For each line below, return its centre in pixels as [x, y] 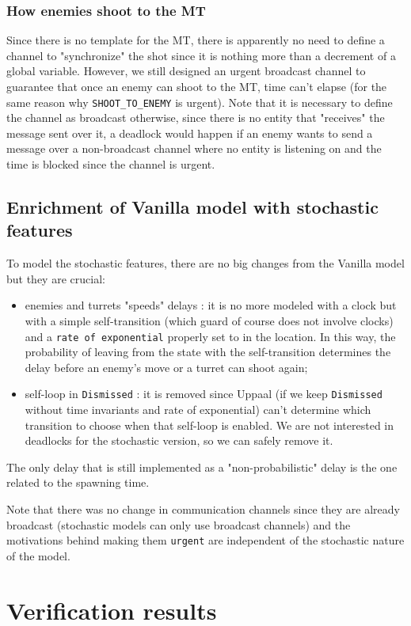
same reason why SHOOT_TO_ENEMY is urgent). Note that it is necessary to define [200, 102]
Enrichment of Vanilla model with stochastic [192, 207]
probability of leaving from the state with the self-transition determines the [208, 352]
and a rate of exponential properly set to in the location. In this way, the [210, 336]
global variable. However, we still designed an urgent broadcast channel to [186, 71]
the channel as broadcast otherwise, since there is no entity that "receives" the [196, 118]
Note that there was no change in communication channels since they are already [203, 509]
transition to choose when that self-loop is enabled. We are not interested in [209, 425]
